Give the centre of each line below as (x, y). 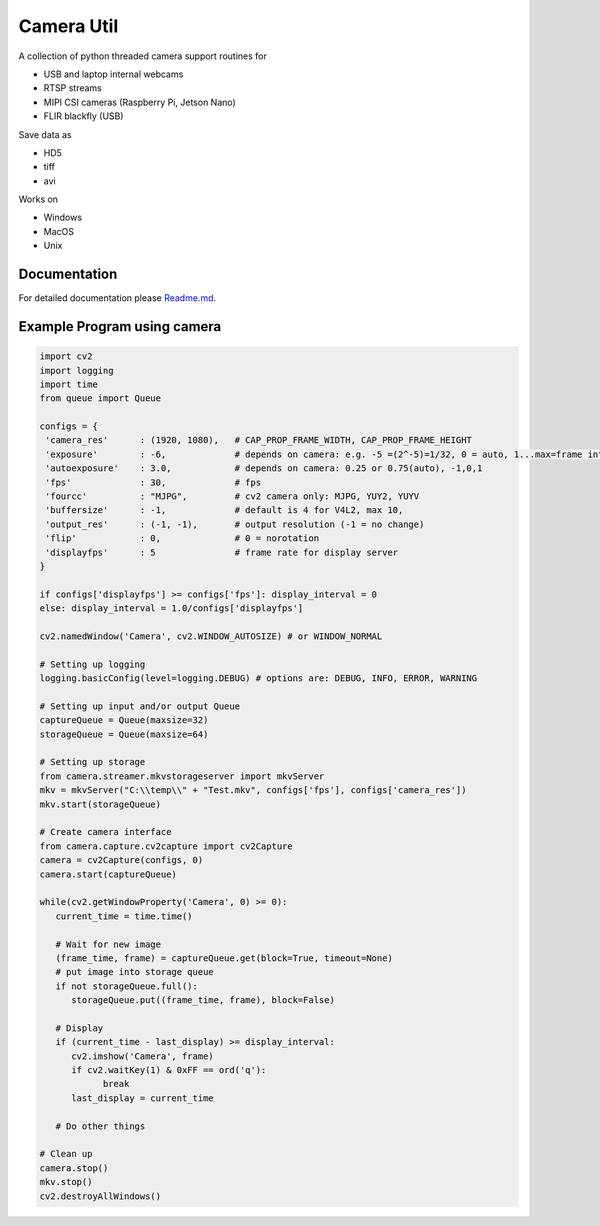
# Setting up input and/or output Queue (139, 706)
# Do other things (100, 1126)
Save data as (45, 134)
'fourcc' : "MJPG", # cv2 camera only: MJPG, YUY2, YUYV (232, 496)
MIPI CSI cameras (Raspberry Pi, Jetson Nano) (140, 102)
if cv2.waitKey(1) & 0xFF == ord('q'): (169, 1070)
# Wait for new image (108, 944)
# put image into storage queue (134, 972)
